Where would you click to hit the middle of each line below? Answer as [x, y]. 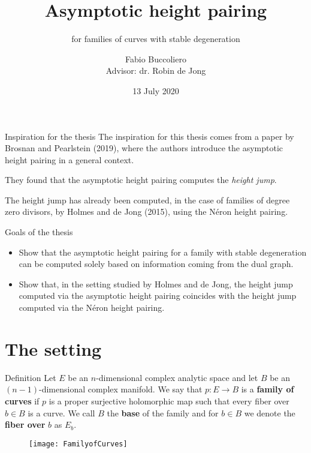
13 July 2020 [156, 90]
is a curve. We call [61, 412]
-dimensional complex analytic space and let [177, 377]
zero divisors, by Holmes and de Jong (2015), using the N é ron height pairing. [147, 211]
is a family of [268, 389]
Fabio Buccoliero [156, 58]
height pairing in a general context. [70, 159]
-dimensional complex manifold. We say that [121, 389]
